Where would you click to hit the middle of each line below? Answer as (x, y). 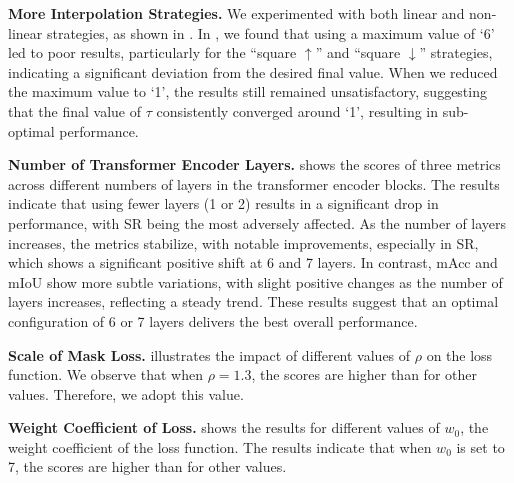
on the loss (459, 354)
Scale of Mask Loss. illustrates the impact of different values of (209, 354)
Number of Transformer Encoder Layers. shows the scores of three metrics (254, 164)
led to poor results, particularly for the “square (152, 52)
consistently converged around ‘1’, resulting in (297, 110)
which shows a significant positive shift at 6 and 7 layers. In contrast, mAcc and (253, 262)
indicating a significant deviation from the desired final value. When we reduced (253, 71)
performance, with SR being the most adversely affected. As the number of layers (257, 222)
